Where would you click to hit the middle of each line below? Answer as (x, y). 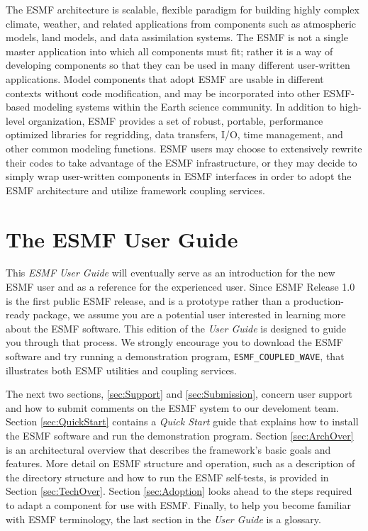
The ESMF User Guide (122, 239)
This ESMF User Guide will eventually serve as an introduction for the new (171, 273)
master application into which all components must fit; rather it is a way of (169, 51)
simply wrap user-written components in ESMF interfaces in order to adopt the (179, 176)
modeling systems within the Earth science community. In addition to (185, 107)
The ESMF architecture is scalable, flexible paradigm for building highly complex (183, 9)
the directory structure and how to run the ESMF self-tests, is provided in (167, 477)
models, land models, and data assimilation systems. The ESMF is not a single (177, 37)
